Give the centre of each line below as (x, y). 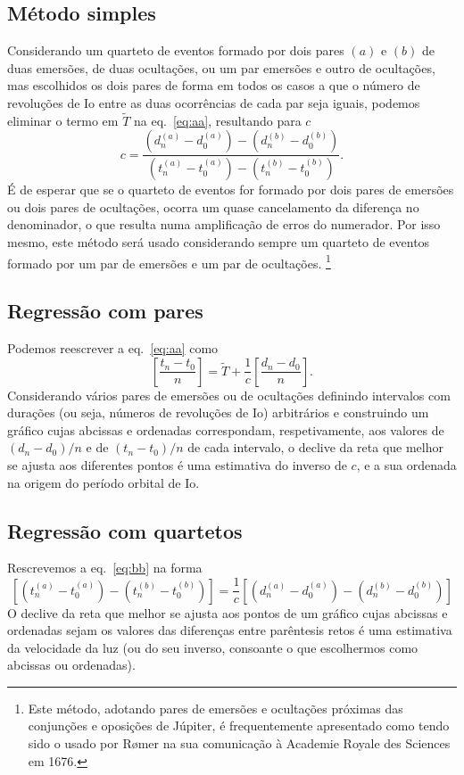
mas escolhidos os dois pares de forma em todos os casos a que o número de (214, 85)
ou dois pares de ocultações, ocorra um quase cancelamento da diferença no (213, 206)
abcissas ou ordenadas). (71, 665)
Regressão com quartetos (125, 530)
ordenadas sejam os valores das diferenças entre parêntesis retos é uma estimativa (230, 630)
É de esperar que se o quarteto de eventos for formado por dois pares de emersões (231, 190)
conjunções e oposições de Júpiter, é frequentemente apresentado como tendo (239, 726)
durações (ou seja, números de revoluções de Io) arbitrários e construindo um (218, 412)
